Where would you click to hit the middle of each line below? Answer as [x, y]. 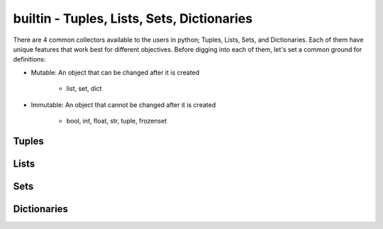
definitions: [29, 60]
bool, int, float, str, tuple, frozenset [117, 121]
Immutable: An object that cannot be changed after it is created [123, 105]
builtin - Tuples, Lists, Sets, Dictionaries [133, 18]
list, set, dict [84, 89]
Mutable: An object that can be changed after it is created [115, 72]
